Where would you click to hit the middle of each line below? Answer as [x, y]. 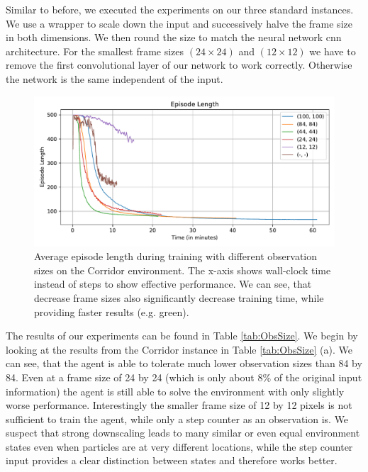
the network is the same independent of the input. [115, 78]
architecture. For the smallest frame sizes [95, 51]
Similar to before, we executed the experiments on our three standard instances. [180, 9]
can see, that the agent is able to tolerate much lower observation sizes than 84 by [184, 363]
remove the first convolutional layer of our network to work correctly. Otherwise [179, 65]
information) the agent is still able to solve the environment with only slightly [175, 391]
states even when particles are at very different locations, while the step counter [179, 446]
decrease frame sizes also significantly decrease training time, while [179, 297]
